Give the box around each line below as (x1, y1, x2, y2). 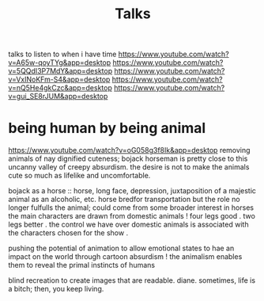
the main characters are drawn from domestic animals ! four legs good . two (8, 211, 255, 221)
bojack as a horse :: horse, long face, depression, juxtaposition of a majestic (8, 186, 257, 196)
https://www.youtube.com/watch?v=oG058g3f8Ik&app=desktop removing (8, 146, 251, 155)
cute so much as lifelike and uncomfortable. (8, 171, 151, 181)
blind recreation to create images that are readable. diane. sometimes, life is (8, 276, 255, 285)
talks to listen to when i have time (8, 49, 117, 59)
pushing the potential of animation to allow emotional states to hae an (8, 243, 235, 253)
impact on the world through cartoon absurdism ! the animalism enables (8, 252, 243, 261)
